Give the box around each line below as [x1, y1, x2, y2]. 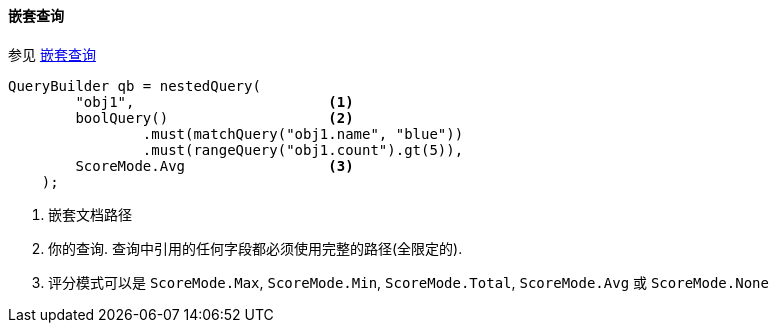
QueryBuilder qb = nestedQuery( [8, 77, 261, 94]
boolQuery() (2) [75, 109, 354, 126]
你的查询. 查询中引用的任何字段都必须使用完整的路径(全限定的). [48, 239, 463, 257]
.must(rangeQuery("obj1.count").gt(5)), [142, 141, 464, 158]
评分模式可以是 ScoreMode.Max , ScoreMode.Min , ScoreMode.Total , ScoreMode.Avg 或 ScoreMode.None [48, 273, 769, 291]
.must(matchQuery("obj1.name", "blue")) [142, 125, 464, 142]
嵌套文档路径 [48, 205, 132, 223]
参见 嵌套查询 [8, 45, 96, 63]
